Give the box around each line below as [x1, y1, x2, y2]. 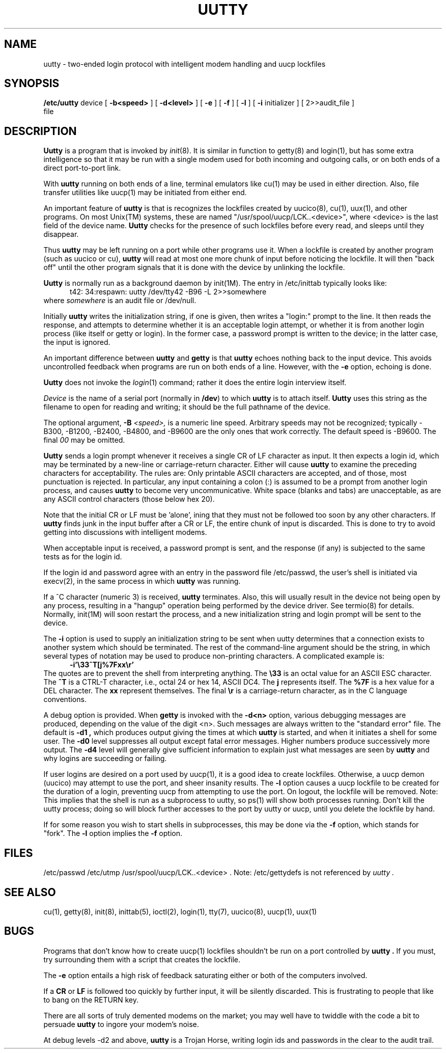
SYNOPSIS [4, 77, 60, 90]
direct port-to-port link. [43, 164, 121, 173]
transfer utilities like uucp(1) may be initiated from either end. [43, 188, 247, 197]
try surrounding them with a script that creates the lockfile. [43, 955, 241, 964]
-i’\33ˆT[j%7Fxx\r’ [70, 660, 134, 669]
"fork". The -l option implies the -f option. [43, 829, 182, 838]
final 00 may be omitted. [43, 436, 125, 445]
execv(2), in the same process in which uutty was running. [43, 577, 241, 586]
